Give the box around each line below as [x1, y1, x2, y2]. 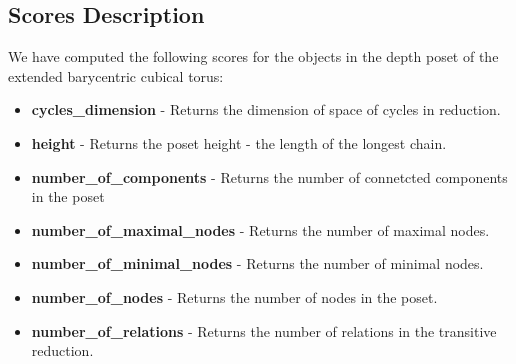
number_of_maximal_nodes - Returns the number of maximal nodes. [31, 219, 490, 240]
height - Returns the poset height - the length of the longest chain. [31, 132, 447, 153]
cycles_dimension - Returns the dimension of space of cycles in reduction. [31, 99, 501, 120]
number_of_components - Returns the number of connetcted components [31, 166, 508, 187]
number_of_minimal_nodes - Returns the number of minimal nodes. [31, 253, 484, 274]
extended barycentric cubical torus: [8, 65, 224, 86]
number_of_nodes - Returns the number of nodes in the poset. [31, 286, 438, 307]
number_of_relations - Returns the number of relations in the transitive [31, 320, 497, 341]
